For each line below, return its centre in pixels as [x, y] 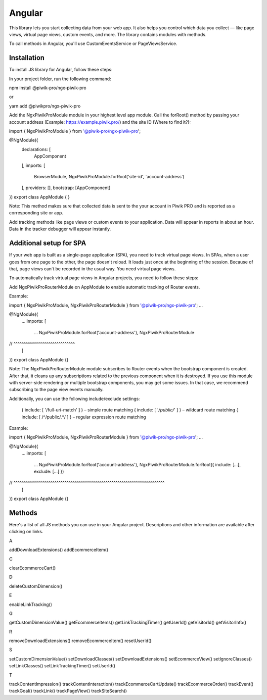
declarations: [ [36, 149]
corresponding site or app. [36, 213]
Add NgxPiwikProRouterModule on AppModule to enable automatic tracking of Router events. [105, 287]
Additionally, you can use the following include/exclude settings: [75, 399]
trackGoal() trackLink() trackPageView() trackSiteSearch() [68, 691]
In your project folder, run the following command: [60, 79]
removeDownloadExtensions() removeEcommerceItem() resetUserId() [80, 641]
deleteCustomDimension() [36, 586]
